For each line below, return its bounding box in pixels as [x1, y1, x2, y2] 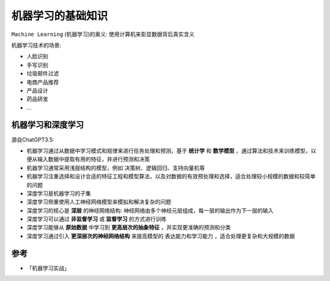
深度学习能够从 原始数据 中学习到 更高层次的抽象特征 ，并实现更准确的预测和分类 [26, 224, 231, 231]
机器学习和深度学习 [11, 119, 84, 130]
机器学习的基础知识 [11, 9, 108, 23]
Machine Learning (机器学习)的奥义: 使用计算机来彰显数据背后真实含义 [11, 30, 195, 38]
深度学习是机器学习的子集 [26, 190, 91, 197]
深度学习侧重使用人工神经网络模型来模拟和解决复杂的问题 [26, 198, 171, 205]
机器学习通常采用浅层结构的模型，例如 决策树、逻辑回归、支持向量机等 [26, 164, 205, 171]
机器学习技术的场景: [11, 41, 62, 49]
